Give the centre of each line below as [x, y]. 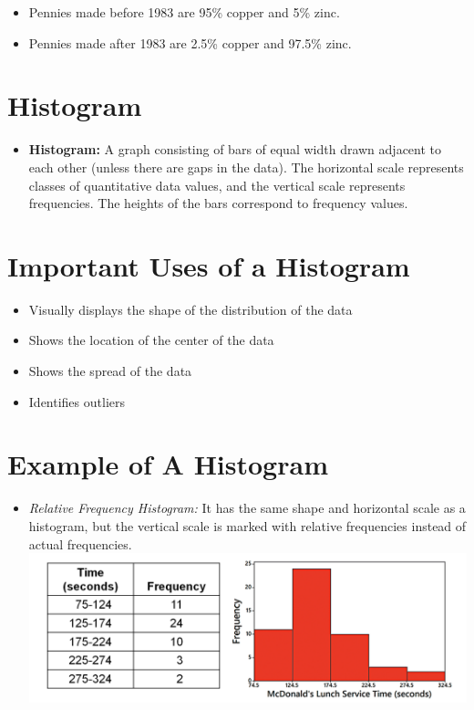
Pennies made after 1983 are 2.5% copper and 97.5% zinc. [190, 42]
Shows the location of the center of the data [151, 340]
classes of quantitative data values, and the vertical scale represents [217, 185]
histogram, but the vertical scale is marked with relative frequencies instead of [247, 525]
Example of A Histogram [168, 464]
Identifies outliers [77, 401]
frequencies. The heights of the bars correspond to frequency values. [218, 203]
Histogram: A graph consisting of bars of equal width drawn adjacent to [235, 149]
